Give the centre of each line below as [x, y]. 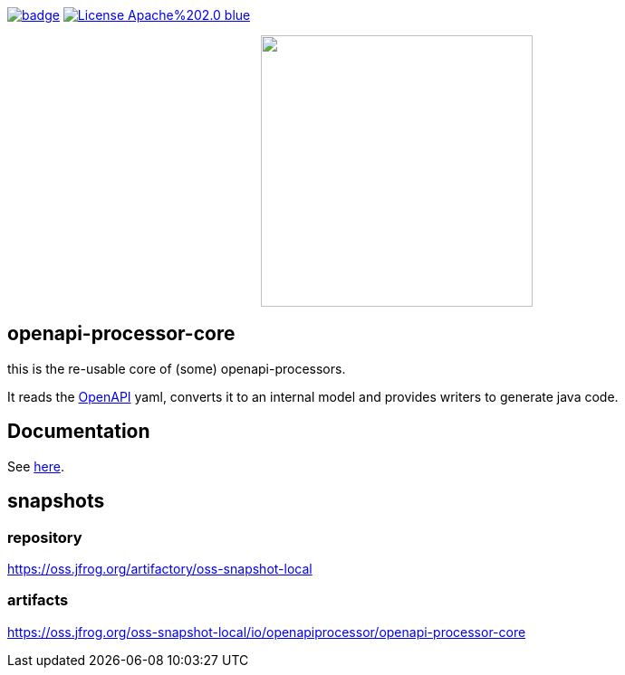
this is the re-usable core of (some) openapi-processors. [177, 368]
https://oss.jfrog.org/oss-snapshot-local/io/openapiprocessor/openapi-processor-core [267, 632]
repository [45, 537]
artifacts [38, 600]
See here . [36, 466]
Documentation [79, 432]
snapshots [56, 501]
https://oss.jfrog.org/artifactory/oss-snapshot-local [160, 568]
